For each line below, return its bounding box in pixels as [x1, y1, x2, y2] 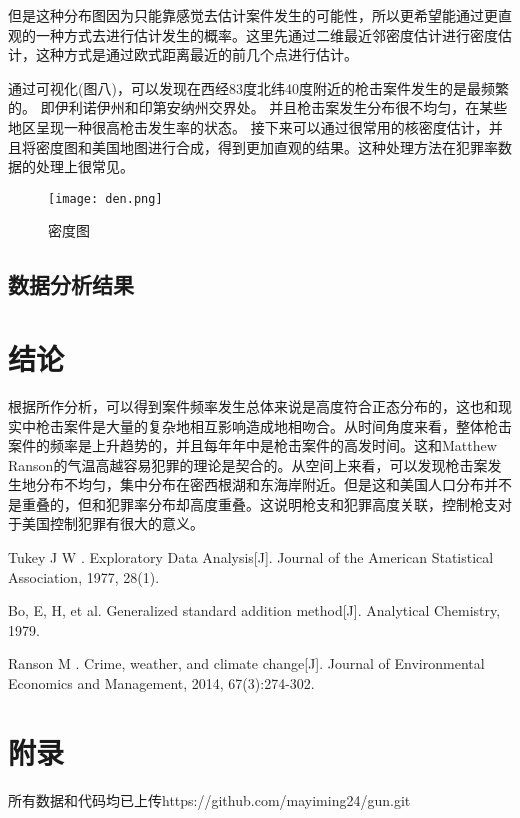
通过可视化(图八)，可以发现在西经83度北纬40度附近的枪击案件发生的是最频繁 [8, 77, 509, 98]
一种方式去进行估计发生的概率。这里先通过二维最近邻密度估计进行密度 [35, 24, 498, 45]
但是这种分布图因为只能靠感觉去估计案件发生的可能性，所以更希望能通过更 [8, 5, 498, 25]
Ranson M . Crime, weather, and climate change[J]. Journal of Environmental [8, 653, 485, 674]
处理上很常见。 [35, 156, 134, 177]
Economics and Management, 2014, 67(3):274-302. [8, 673, 315, 694]
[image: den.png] [48, 191, 163, 206]
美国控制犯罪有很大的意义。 [21, 513, 204, 534]
